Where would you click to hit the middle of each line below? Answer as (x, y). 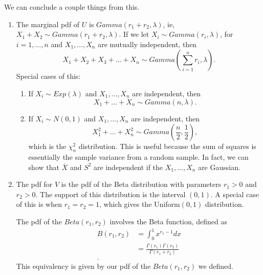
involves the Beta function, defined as (168, 221)
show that (44, 167)
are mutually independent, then (147, 44)
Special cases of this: (48, 76)
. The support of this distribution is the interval (111, 194)
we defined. (216, 266)
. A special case (235, 194)
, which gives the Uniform (140, 204)
